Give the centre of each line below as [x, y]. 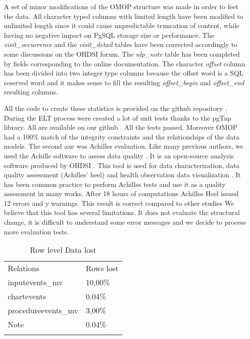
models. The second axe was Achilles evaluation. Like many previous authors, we [124, 146]
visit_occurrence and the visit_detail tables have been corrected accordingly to [121, 44]
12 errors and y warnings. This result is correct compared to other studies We [119, 203]
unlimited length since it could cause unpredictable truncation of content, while [122, 25]
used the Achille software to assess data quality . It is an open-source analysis [119, 155]
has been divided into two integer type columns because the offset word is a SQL [124, 73]
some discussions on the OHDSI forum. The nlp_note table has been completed [122, 54]
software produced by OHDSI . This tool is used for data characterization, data [122, 165]
